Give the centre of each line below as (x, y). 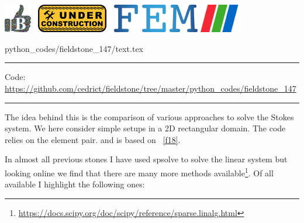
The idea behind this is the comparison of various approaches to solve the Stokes (149, 116)
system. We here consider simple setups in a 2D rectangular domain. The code (145, 128)
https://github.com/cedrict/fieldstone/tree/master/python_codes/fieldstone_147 (151, 88)
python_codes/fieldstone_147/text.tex (74, 48)
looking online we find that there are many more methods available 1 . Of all (139, 172)
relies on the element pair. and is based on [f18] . (93, 139)
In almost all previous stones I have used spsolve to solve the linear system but (146, 159)
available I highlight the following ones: (75, 184)
